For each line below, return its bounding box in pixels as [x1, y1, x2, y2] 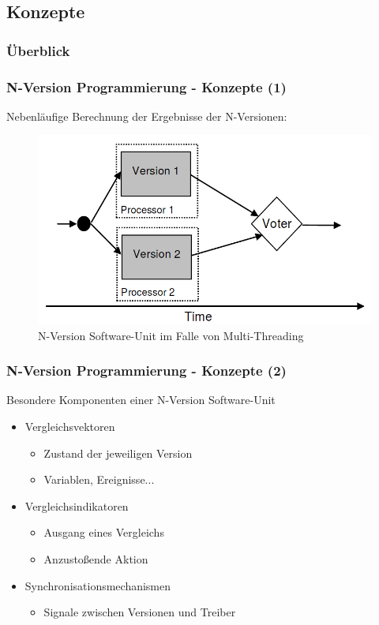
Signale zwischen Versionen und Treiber [43, 604, 236, 620]
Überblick [6, 40, 70, 60]
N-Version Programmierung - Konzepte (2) [6, 361, 287, 380]
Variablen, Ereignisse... [43, 471, 155, 488]
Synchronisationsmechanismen [24, 577, 171, 593]
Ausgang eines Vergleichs [43, 524, 164, 541]
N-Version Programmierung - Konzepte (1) [6, 77, 287, 96]
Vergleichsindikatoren [24, 497, 129, 514]
